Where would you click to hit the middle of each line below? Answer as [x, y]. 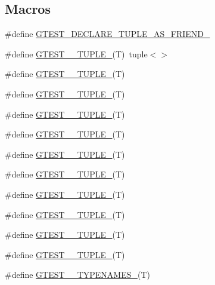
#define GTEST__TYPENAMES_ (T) [77, 275]
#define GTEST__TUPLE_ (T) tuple [76, 53]
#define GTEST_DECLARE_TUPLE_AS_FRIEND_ [107, 34]
